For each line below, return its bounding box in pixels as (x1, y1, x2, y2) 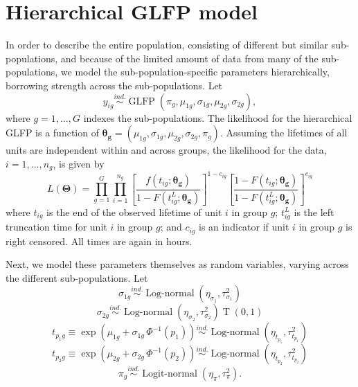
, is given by (53, 156, 105, 170)
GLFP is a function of (6, 125, 99, 140)
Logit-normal (142, 368, 197, 379)
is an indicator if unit (199, 219, 289, 234)
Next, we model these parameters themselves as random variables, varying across (6, 257, 349, 271)
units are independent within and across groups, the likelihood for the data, (6, 143, 327, 157)
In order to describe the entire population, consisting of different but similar (6, 37, 329, 52)
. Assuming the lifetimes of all (220, 125, 348, 140)
